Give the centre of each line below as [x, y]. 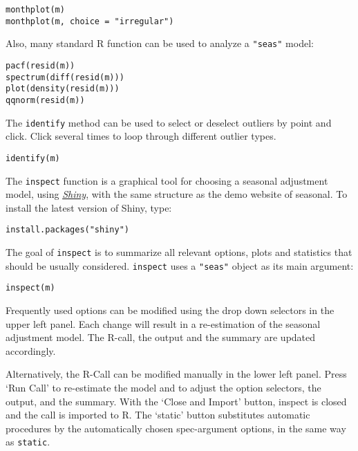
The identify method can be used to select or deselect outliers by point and [169, 122]
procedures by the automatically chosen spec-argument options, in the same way [176, 428]
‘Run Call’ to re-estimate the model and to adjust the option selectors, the [163, 387]
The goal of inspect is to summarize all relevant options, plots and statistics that [179, 252]
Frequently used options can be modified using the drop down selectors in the [170, 310]
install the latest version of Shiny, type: [89, 207]
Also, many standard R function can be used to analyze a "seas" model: [160, 43]
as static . [28, 442]
